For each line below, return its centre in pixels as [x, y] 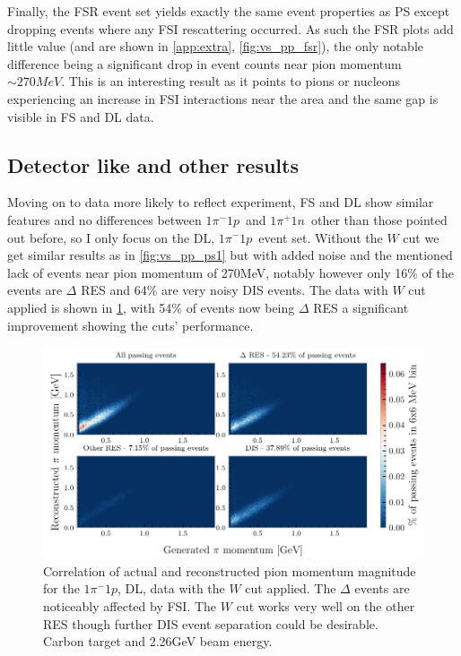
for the [61, 588]
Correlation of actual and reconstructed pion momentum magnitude [230, 570]
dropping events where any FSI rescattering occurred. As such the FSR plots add [230, 28]
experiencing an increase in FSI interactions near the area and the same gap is [223, 98]
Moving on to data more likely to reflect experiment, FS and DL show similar [221, 202]
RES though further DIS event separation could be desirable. [211, 623]
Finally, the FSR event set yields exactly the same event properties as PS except [229, 11]
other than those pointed [379, 219]
